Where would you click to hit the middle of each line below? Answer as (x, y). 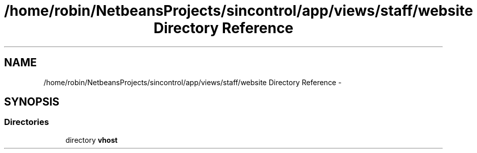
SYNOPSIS (32, 102)
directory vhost (92, 140)
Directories (27, 122)
